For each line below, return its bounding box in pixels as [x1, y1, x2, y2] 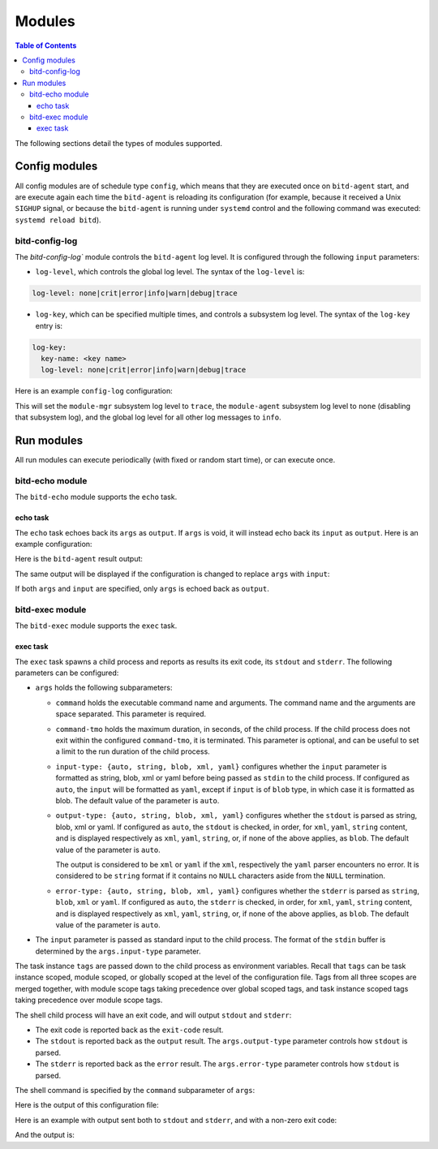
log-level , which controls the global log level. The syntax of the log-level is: [35, 267, 305, 277]
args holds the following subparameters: [35, 682, 173, 693]
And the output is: [15, 1130, 75, 1140]
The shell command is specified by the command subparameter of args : [15, 1085, 255, 1095]
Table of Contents [15, 41, 77, 50]
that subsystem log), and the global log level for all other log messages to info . [15, 412, 281, 422]
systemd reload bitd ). [15, 215, 101, 225]
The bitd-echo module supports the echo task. [15, 492, 178, 502]
